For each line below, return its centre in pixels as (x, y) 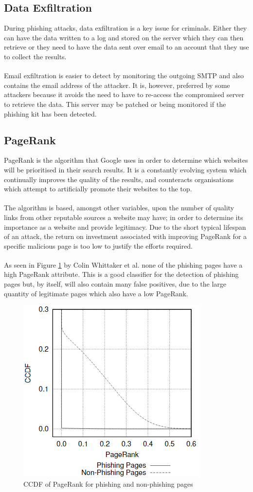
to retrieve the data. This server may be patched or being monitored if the (115, 104)
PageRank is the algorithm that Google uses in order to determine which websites (126, 160)
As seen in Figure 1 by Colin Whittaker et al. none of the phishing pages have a (123, 264)
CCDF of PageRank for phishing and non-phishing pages (108, 484)
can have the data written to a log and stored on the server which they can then (124, 37)
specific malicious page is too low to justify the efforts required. (98, 246)
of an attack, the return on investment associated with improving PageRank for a (125, 236)
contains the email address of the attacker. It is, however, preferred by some (117, 85)
